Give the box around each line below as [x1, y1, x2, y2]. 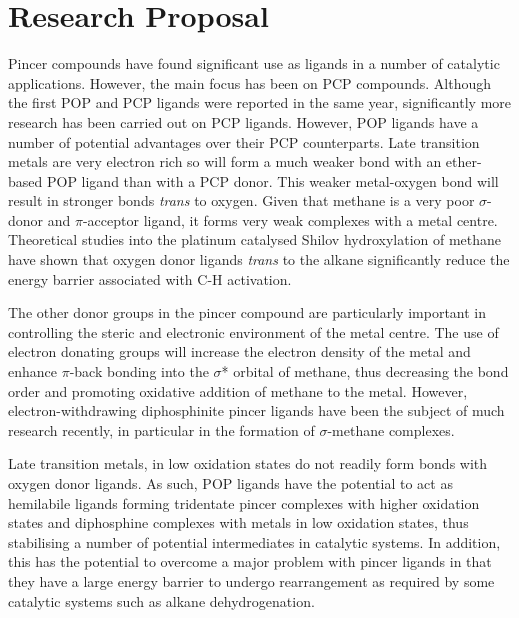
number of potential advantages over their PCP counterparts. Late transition [8, 131, 480, 152]
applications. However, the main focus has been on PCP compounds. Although [8, 72, 491, 93]
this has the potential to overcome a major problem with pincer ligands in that [8, 551, 492, 572]
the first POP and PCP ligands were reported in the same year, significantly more [8, 92, 512, 113]
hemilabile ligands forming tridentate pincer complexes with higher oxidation [8, 492, 480, 513]
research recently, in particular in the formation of [8, 419, 315, 440]
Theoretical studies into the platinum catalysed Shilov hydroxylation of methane [8, 229, 502, 250]
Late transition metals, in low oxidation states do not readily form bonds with [8, 453, 488, 474]
